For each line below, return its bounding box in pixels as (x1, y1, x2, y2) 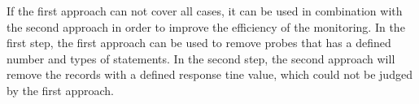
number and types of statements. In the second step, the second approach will (7, 50, 395, 67)
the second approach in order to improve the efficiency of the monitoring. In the (7, 18, 405, 35)
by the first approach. (7, 81, 115, 98)
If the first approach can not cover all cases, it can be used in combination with (7, 2, 403, 19)
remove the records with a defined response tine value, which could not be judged (7, 66, 412, 83)
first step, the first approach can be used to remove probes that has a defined (7, 34, 391, 51)
